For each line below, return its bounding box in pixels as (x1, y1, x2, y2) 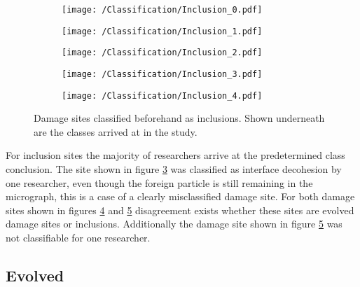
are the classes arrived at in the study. (34, 124, 198, 139)
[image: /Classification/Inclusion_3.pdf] (62, 69, 263, 79)
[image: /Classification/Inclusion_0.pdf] (62, 5, 263, 15)
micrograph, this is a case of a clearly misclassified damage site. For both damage (6, 189, 355, 204)
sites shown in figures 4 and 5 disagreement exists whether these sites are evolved (6, 202, 354, 217)
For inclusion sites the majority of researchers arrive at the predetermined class (6, 148, 345, 162)
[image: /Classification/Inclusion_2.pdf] (62, 48, 263, 58)
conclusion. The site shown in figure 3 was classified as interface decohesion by (6, 162, 342, 176)
